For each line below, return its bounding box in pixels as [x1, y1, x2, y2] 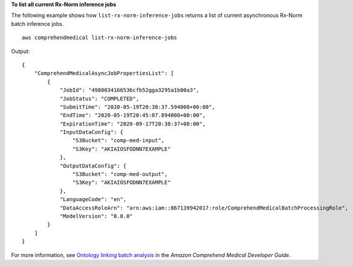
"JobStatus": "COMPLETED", [60, 95, 140, 102]
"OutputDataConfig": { [60, 162, 127, 169]
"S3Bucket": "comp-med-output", [72, 171, 168, 178]
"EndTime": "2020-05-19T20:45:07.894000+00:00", [60, 112, 206, 119]
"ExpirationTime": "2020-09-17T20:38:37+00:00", [60, 120, 206, 127]
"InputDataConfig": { [60, 129, 123, 136]
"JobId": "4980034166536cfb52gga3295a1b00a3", [60, 87, 200, 94]
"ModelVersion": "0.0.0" [60, 213, 134, 219]
